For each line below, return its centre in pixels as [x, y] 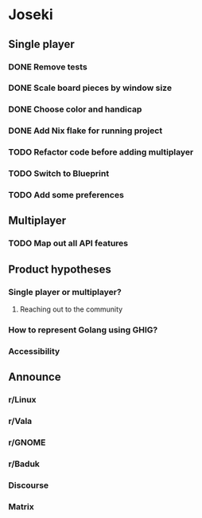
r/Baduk [24, 464]
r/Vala [20, 422]
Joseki [31, 15]
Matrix [21, 506]
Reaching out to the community [71, 309]
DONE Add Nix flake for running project [85, 131]
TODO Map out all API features [68, 243]
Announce [35, 377]
